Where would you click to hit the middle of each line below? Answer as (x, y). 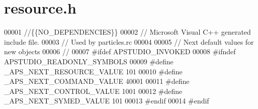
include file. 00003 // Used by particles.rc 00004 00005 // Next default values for (129, 41)
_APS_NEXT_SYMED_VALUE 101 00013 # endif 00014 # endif (107, 101)
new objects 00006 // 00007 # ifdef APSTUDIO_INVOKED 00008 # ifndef (120, 51)
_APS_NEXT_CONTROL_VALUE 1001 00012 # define (93, 91)
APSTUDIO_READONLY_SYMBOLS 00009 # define (89, 61)
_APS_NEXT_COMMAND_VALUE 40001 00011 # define (97, 81)
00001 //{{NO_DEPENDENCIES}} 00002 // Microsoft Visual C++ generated (127, 32)
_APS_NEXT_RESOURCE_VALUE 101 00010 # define (93, 71)
